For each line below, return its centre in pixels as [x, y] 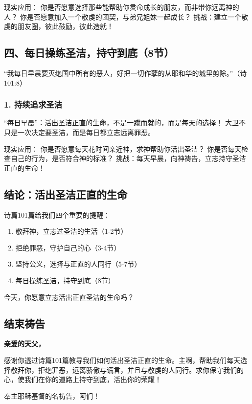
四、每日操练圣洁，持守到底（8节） [89, 53]
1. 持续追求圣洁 [33, 104]
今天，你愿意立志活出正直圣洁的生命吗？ [69, 297]
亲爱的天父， [24, 344]
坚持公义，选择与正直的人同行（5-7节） [78, 264]
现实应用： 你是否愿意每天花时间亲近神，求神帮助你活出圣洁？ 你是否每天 [123, 148]
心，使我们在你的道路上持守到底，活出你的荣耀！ [83, 379]
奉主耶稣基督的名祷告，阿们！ [52, 395]
